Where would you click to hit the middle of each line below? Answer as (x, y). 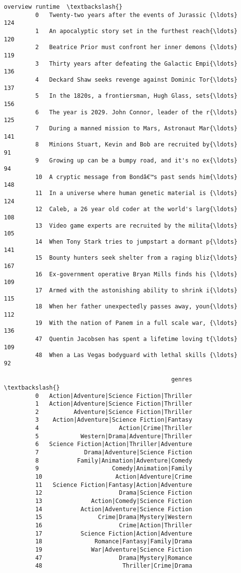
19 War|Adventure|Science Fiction (114, 549)
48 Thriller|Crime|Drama (114, 566)
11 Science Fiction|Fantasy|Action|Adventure (114, 485)
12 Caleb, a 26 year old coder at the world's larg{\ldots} (136, 209)
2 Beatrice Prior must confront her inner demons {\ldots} (136, 47)
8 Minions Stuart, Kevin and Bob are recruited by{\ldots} (136, 145)
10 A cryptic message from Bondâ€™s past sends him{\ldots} (136, 177)
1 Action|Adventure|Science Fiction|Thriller (114, 404)
